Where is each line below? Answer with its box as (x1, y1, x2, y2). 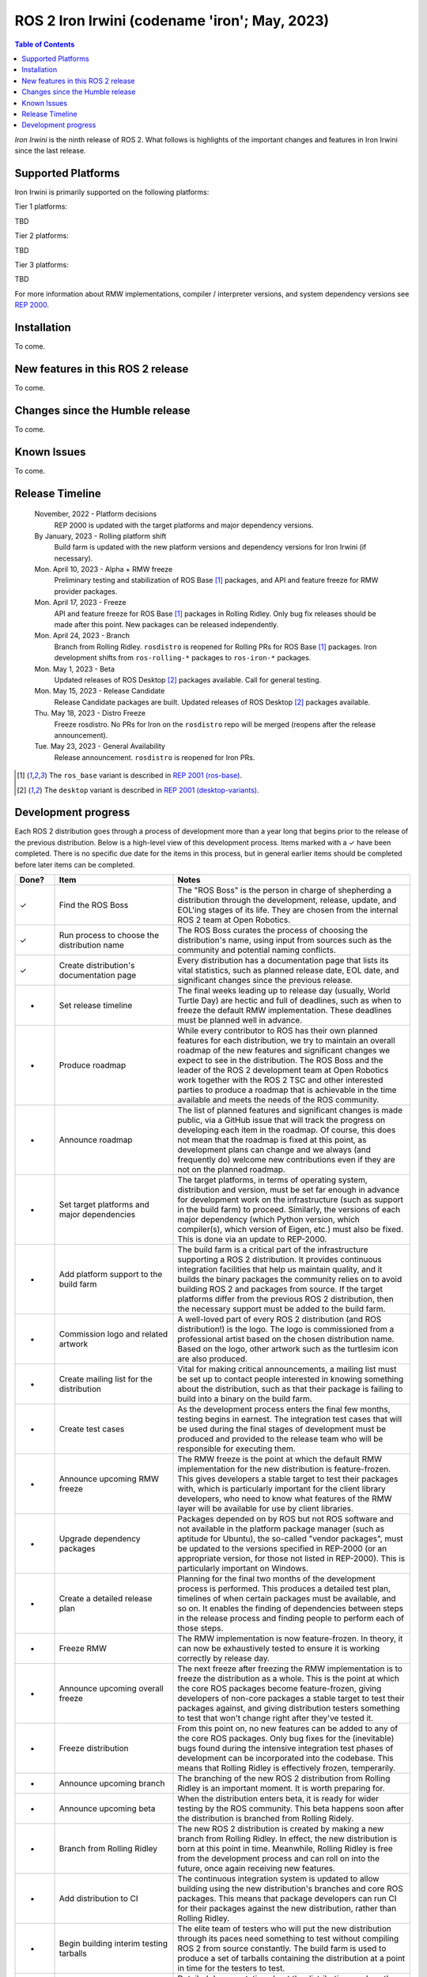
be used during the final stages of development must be (177, 1423, 387, 1435)
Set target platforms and (59, 1199, 149, 1210)
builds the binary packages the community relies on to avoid (177, 1273, 402, 1284)
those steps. (177, 1622, 224, 1633)
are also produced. (177, 1353, 248, 1364)
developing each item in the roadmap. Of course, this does (177, 1124, 396, 1135)
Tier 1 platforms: (14, 202, 67, 211)
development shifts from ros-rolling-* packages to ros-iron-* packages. (54, 653, 312, 663)
